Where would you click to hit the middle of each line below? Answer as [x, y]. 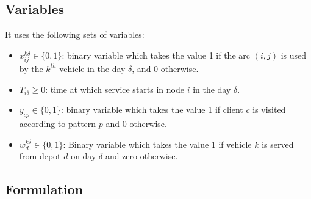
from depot [40, 156]
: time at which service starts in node [115, 89]
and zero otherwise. [141, 156]
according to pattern [58, 123]
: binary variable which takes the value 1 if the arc [156, 55]
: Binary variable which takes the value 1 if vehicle [157, 144]
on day [84, 156]
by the [31, 68]
